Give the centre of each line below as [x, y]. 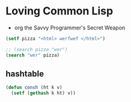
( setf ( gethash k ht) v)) [44, 93]
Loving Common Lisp [59, 11]
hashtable [25, 73]
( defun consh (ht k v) [34, 88]
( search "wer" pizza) [33, 55]
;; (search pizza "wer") [37, 49]
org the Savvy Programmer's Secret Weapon [70, 28]
